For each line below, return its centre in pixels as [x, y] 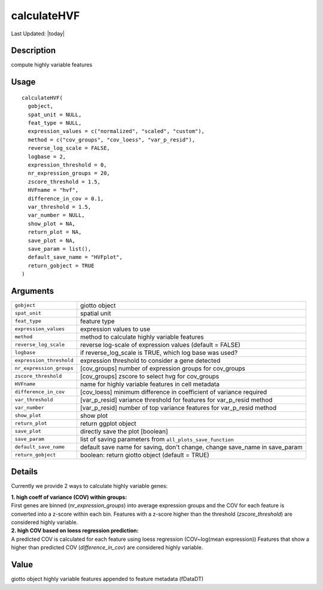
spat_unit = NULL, [55, 115]
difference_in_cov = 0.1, [66, 198]
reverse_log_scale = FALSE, [69, 148]
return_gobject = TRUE [61, 266]
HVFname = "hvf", [53, 190]
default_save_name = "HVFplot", [75, 257]
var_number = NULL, [56, 215]
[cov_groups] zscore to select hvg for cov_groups [150, 376]
